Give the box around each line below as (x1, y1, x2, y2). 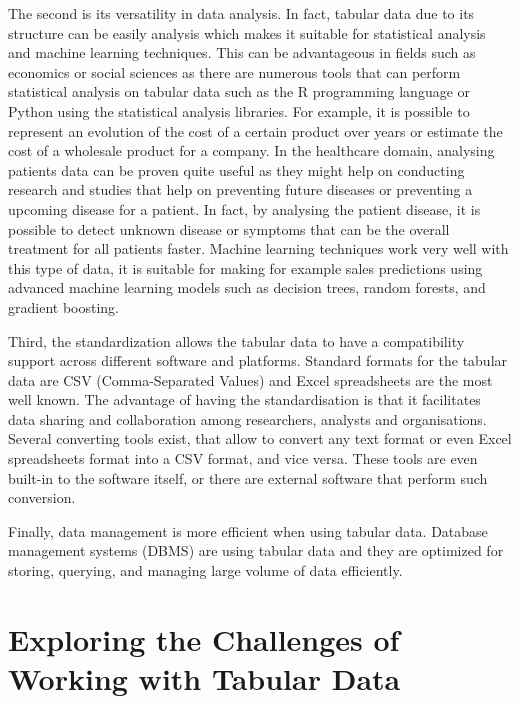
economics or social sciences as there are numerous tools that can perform (8, 61, 461, 82)
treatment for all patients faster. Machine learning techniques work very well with (8, 238, 509, 259)
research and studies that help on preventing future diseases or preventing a (8, 179, 473, 200)
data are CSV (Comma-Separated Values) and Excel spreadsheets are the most (8, 369, 493, 390)
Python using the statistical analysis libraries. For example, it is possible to (8, 100, 470, 121)
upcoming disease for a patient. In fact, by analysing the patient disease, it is (8, 198, 481, 219)
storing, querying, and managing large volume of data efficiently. (8, 560, 403, 581)
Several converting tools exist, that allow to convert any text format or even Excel (8, 428, 512, 449)
